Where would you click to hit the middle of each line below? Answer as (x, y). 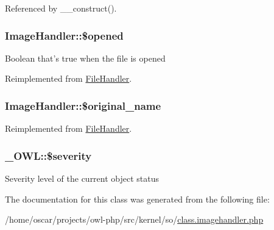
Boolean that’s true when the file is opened (85, 58)
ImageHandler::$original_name (83, 105)
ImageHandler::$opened (64, 35)
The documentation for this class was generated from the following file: (137, 199)
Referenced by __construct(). (61, 8)
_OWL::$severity (48, 155)
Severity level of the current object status (82, 178)
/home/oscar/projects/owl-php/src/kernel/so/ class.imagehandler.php (134, 219)
